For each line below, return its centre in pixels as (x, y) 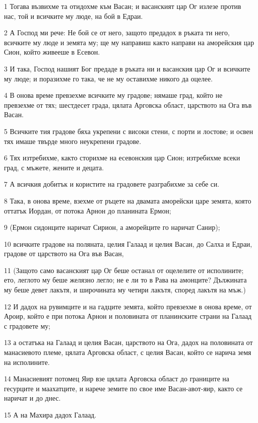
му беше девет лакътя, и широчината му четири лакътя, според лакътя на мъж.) (125, 290)
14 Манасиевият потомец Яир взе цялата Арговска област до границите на (117, 379)
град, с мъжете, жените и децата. (54, 167)
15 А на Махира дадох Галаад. (50, 415)
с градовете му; (27, 325)
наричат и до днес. (32, 398)
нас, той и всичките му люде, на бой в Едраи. (73, 16)
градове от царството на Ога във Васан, (64, 253)
